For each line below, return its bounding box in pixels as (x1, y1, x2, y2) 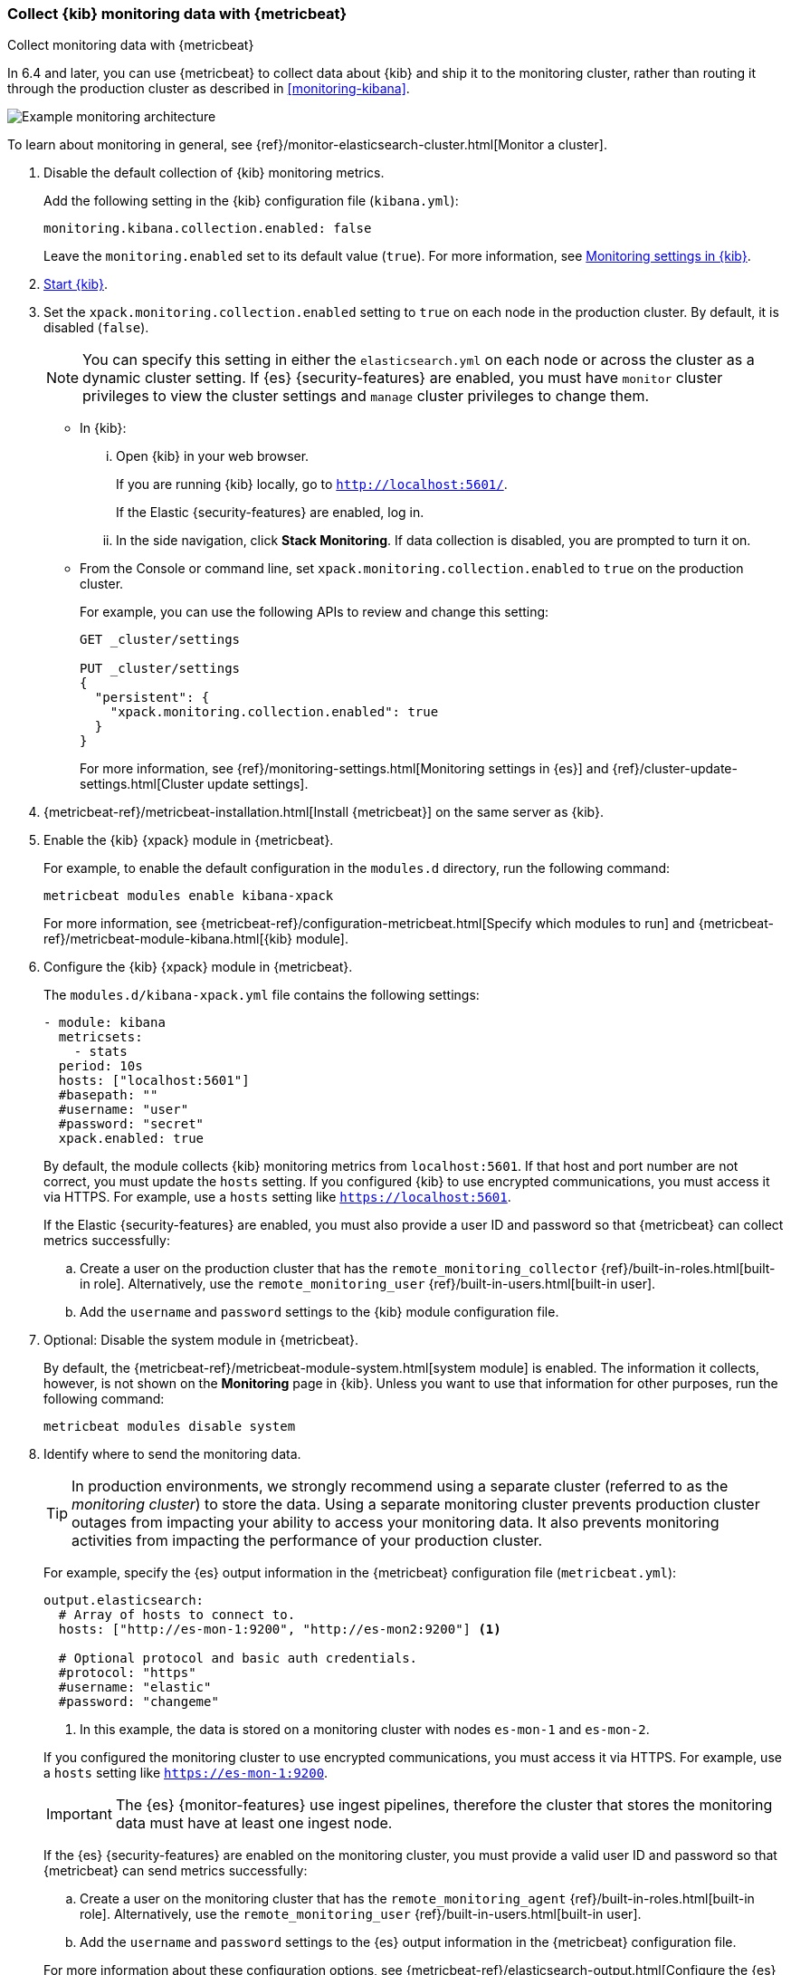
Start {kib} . (43, 276, 108, 292)
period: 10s (58, 1059, 143, 1074)
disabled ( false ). (43, 320, 149, 336)
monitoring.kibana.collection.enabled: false (43, 221, 372, 236)
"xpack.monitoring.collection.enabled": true (110, 705, 439, 720)
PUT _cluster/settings (80, 661, 241, 676)
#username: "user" (58, 1102, 189, 1117)
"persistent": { (94, 690, 210, 705)
